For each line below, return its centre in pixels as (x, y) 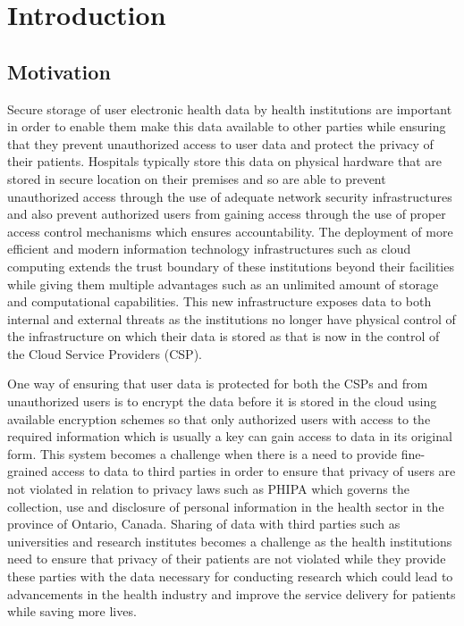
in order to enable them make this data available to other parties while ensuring (227, 126)
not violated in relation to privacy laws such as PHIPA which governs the (208, 489)
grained (28, 471)
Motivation (59, 71)
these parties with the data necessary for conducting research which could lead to (230, 576)
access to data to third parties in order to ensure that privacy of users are (253, 471)
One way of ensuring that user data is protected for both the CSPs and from (218, 384)
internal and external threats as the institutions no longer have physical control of (232, 318)
